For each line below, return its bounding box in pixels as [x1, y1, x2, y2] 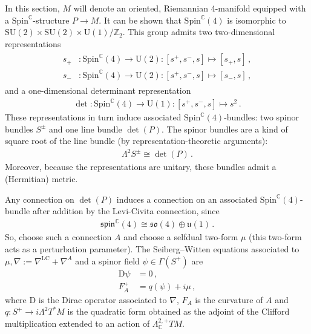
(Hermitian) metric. [5, 172, 78, 185]
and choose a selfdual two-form [123, 231, 238, 243]
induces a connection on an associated [116, 192, 258, 205]
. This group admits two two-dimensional [122, 25, 275, 38]
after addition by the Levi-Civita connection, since [32, 205, 220, 217]
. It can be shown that [99, 13, 182, 26]
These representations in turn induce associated [5, 111, 182, 123]
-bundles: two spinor [224, 111, 300, 123]
